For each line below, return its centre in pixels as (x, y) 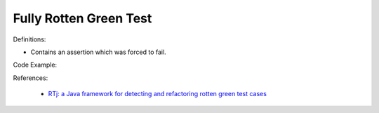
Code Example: (35, 65)
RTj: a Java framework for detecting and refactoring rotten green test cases (157, 94)
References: (31, 78)
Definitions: (29, 39)
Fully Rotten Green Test (82, 18)
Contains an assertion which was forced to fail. (98, 52)
